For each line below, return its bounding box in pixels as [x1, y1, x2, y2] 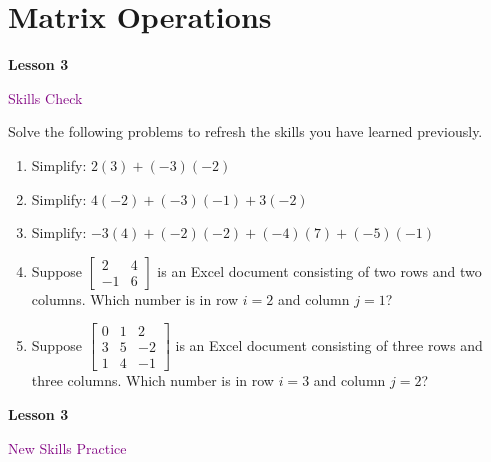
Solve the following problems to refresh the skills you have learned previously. [8, 121, 483, 142]
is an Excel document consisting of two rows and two [157, 260, 482, 281]
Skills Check [8, 87, 83, 108]
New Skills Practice [8, 437, 127, 458]
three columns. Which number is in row [31, 370, 274, 391]
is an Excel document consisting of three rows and [175, 334, 483, 355]
